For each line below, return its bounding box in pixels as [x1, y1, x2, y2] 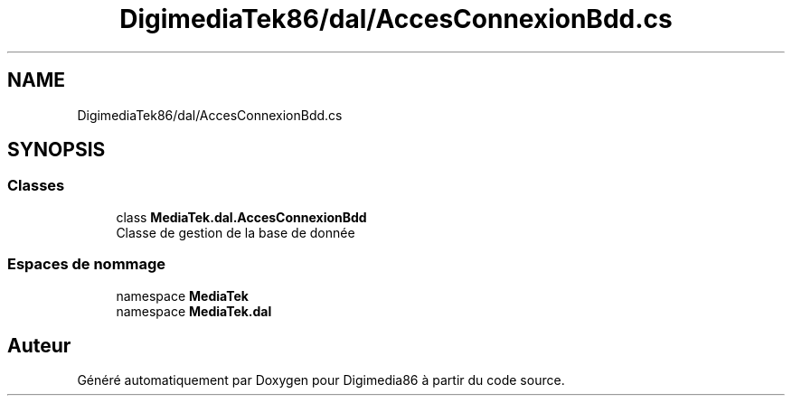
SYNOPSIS [7, 138, 106, 162]
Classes [7, 176, 65, 195]
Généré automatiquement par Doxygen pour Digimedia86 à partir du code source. [77, 372, 565, 389]
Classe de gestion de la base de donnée [116, 224, 355, 240]
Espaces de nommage [7, 255, 166, 274]
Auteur [7, 333, 71, 357]
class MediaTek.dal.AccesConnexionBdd [116, 209, 367, 225]
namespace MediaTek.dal [116, 303, 272, 319]
